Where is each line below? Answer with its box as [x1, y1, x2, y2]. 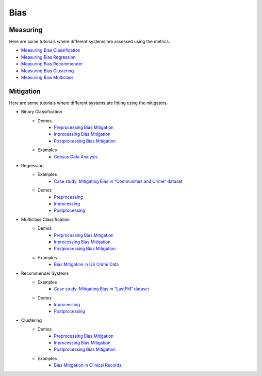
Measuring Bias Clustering [21, 68, 74, 74]
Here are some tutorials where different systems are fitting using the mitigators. [9, 100, 168, 106]
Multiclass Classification [21, 216, 70, 222]
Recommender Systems [21, 270, 69, 276]
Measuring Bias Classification [21, 47, 81, 53]
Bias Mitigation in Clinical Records [54, 362, 122, 368]
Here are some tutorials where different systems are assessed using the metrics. [9, 39, 170, 45]
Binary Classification [21, 109, 63, 115]
